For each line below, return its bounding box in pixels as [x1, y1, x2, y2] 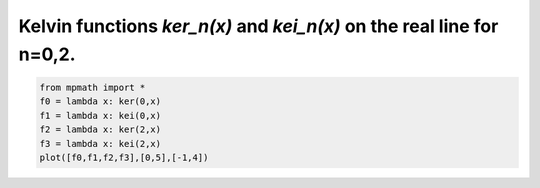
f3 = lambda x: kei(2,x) [39, 138, 162, 149]
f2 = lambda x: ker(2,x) [39, 124, 162, 135]
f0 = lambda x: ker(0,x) [39, 96, 162, 107]
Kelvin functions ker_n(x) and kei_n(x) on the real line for [18, 15, 499, 37]
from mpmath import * [39, 81, 146, 93]
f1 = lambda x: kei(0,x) [39, 110, 162, 121]
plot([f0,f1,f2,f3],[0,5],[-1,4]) [39, 151, 209, 163]
